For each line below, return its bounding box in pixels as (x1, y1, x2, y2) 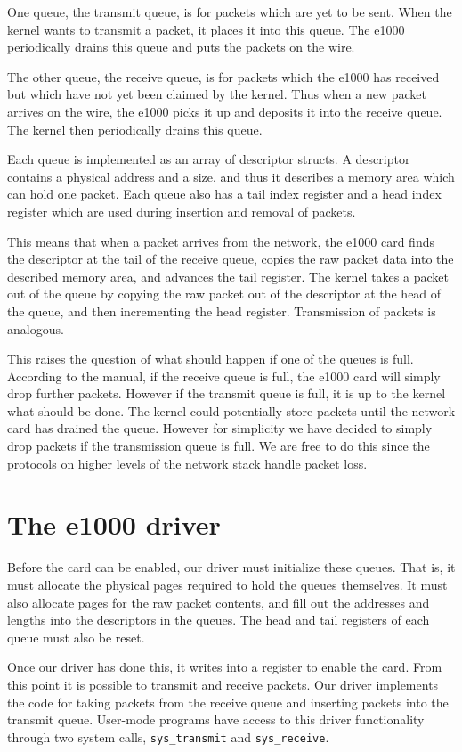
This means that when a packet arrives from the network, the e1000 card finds (7, 232, 434, 250)
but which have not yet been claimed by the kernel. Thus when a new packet (7, 85, 427, 103)
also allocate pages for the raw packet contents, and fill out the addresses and (7, 593, 430, 611)
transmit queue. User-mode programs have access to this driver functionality (7, 710, 425, 729)
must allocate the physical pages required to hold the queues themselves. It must (7, 575, 448, 593)
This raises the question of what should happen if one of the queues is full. (7, 349, 414, 368)
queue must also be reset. (7, 627, 145, 646)
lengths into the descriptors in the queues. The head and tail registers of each (7, 610, 430, 629)
